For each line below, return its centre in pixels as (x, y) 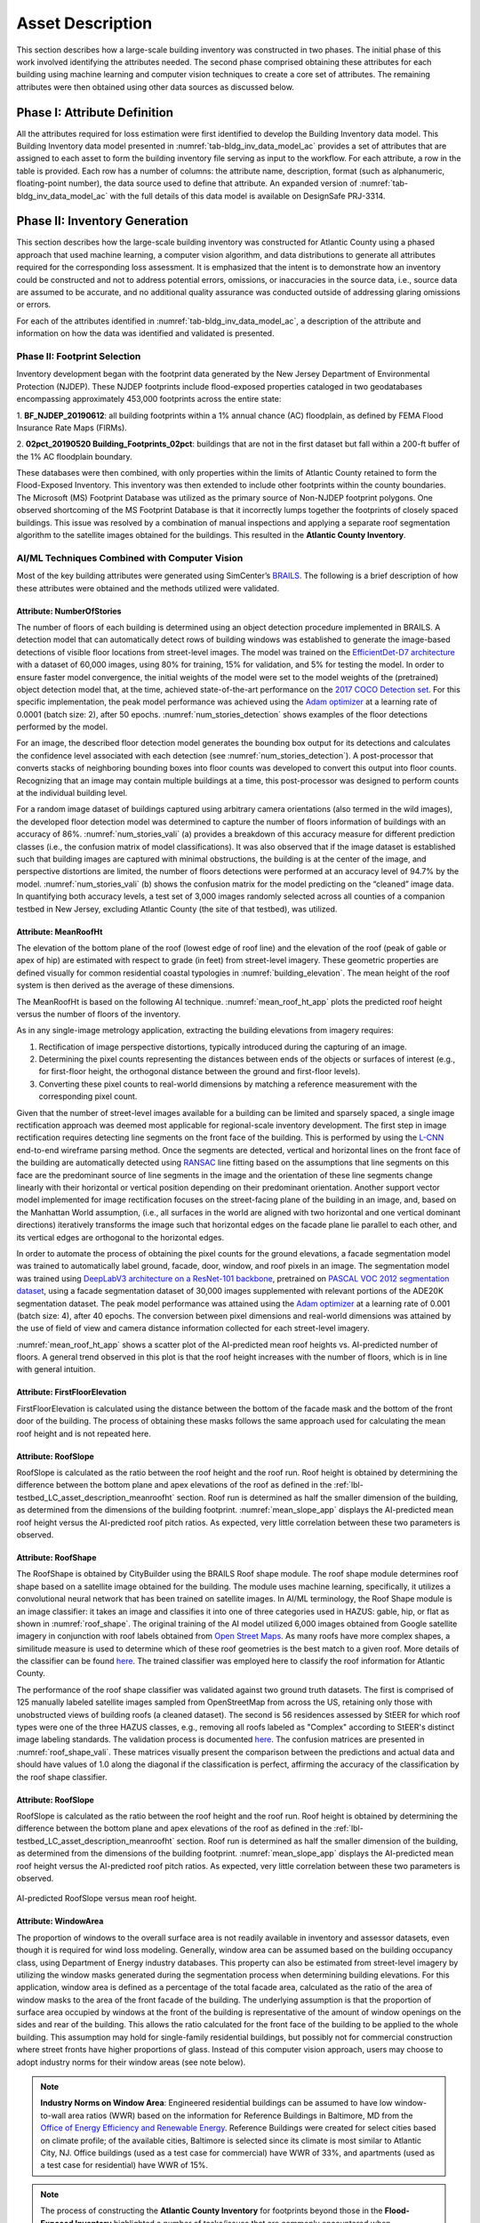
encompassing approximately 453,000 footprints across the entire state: (149, 399)
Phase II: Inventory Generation (102, 221)
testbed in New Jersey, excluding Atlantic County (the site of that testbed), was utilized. (177, 909)
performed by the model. (62, 727)
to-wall (53, 2115)
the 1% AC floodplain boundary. (74, 456)
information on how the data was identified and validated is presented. (145, 333)
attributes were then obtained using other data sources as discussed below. (156, 87)
